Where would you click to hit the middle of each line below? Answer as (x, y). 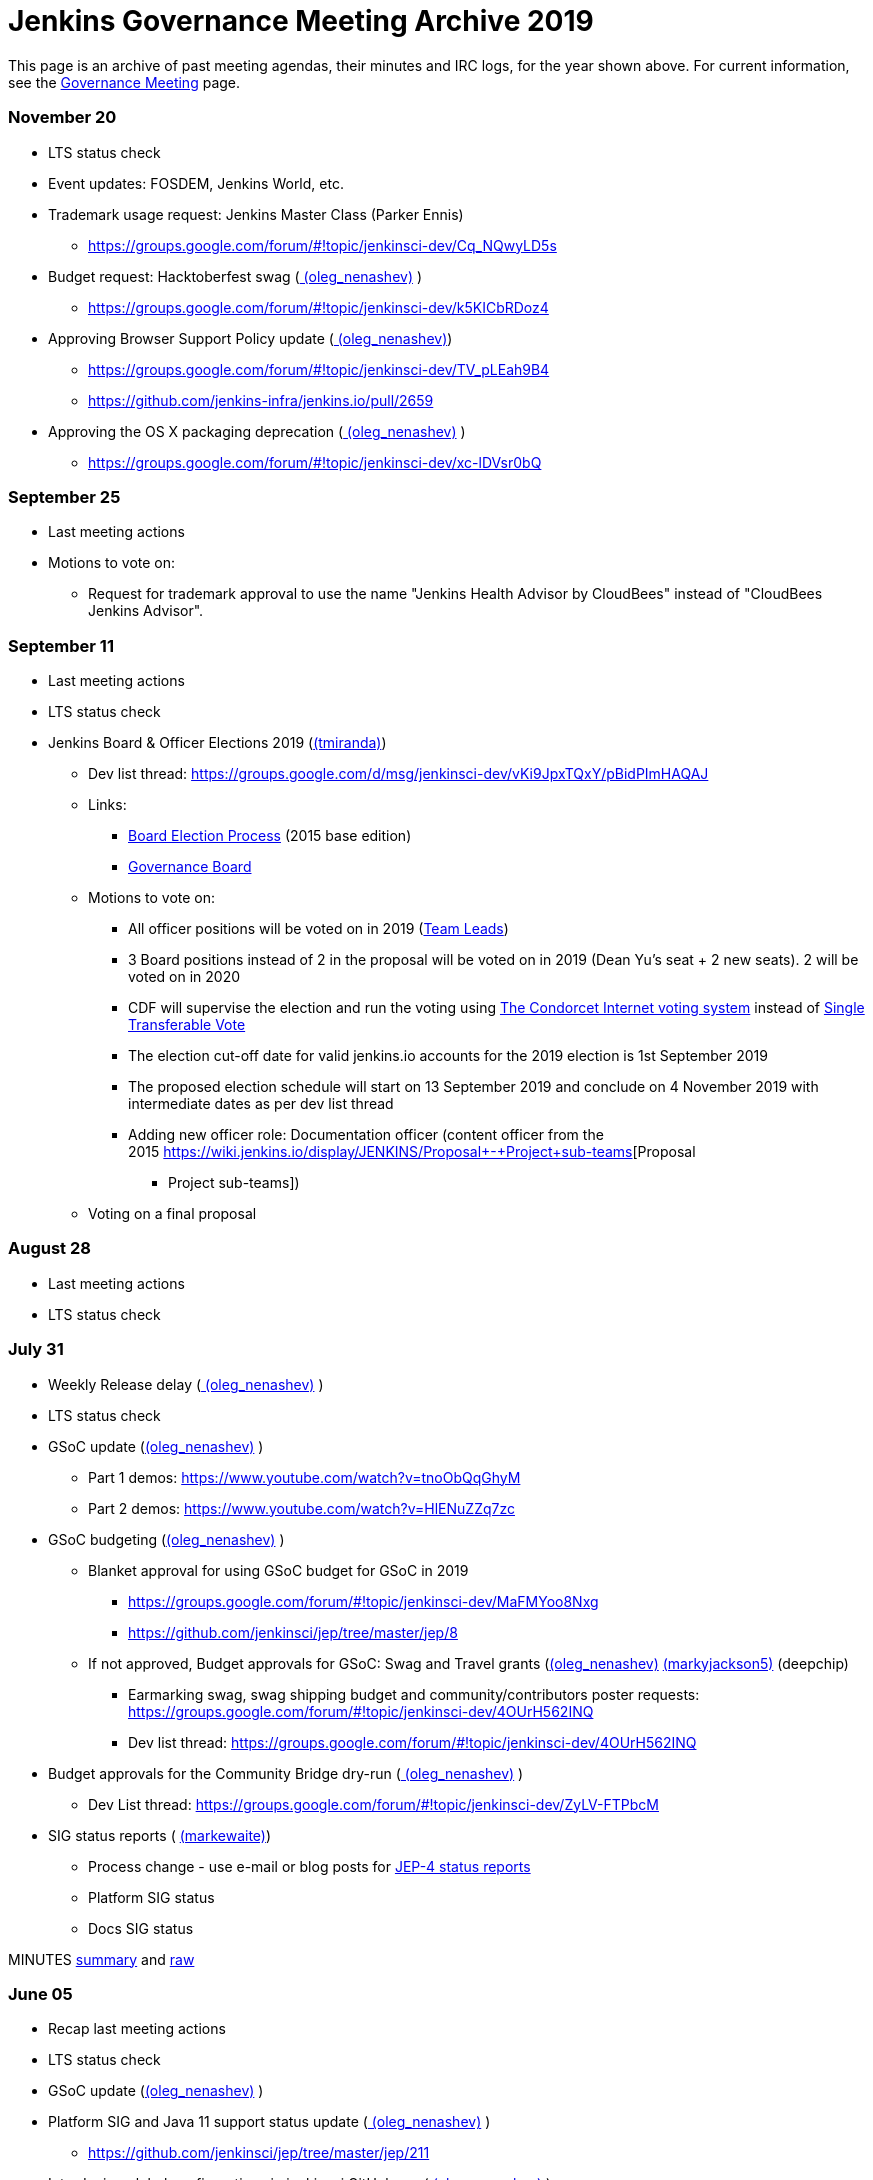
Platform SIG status (151, 1897)
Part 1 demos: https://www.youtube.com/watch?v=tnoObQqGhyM (304, 1477)
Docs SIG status (141, 1928)
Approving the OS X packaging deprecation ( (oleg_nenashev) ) (257, 431)
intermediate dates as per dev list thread (261, 1103)
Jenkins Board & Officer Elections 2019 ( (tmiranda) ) (217, 742)
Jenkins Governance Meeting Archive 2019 (301, 21)
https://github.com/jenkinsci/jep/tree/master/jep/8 (293, 1632)
